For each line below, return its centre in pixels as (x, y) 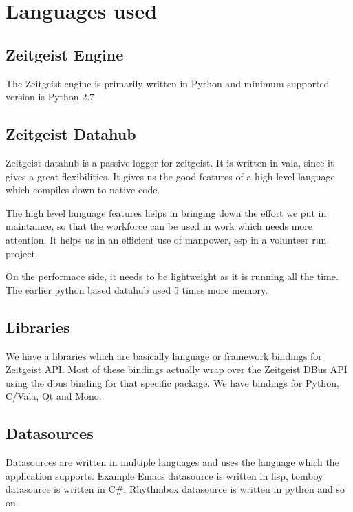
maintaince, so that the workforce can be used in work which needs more (159, 226)
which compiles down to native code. (83, 190)
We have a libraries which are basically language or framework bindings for (164, 355)
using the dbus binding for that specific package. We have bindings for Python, (172, 382)
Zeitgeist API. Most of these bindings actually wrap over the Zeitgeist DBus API (176, 369)
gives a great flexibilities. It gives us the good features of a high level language (170, 176)
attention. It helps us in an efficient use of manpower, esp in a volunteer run (166, 239)
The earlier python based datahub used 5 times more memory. (137, 289)
